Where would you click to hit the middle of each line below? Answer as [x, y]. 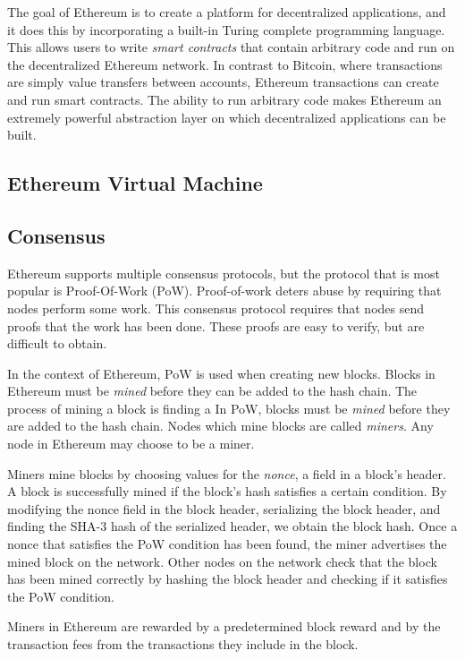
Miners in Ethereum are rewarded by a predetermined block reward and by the [224, 626]
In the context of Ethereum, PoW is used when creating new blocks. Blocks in [221, 373]
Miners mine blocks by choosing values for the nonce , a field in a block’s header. [227, 473]
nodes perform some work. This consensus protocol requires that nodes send [216, 308]
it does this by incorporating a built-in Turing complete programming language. [226, 29]
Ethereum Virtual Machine [135, 183]
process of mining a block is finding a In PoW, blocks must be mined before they [229, 408]
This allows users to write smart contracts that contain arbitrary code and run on [231, 47]
